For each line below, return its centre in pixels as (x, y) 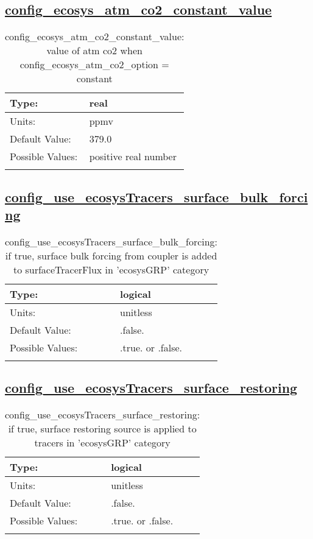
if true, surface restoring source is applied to (102, 428)
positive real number (133, 157)
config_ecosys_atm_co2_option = (94, 65)
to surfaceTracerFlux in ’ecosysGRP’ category (111, 269)
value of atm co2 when (94, 51)
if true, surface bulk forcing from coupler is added (111, 255)
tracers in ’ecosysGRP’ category (102, 442)
